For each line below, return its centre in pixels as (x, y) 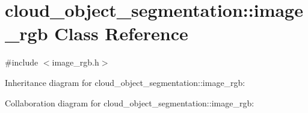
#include (22, 62)
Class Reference (121, 33)
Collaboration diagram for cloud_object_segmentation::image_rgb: (130, 102)
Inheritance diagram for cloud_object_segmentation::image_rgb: (125, 82)
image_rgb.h (75, 62)
